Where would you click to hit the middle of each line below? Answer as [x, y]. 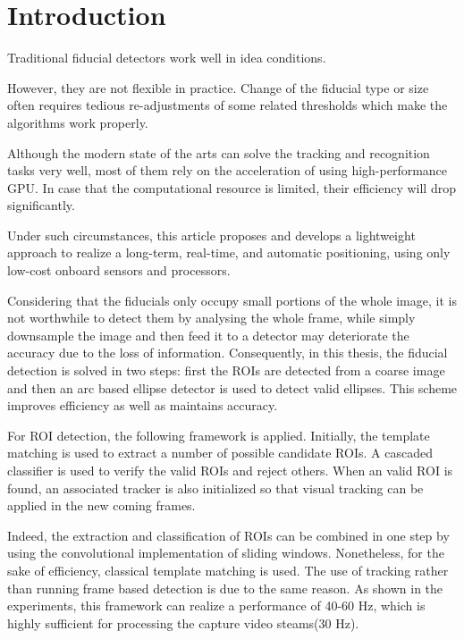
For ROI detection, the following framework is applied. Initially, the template [219, 435]
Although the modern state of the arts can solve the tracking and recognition [219, 152]
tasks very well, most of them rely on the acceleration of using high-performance [228, 170]
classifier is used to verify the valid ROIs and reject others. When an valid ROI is [230, 470]
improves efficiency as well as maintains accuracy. [143, 405]
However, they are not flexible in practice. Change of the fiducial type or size [218, 87]
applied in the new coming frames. [101, 505]
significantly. [41, 205]
